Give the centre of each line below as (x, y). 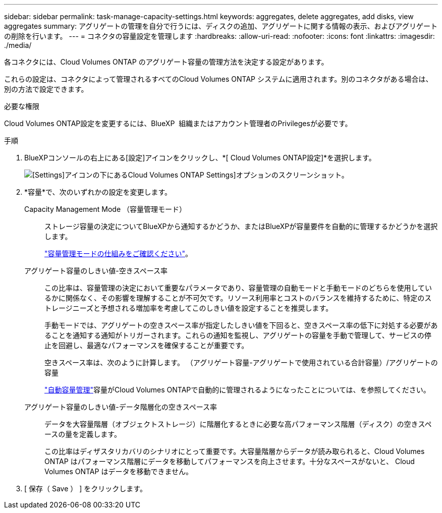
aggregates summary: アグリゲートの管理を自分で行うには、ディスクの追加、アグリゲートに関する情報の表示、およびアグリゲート (221, 26)
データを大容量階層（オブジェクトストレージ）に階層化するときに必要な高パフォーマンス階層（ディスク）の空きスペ (238, 424)
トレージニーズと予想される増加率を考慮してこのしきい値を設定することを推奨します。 (189, 308)
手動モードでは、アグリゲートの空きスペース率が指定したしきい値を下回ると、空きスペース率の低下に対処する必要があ (241, 325)
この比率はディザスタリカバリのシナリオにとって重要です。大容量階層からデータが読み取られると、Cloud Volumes (235, 451)
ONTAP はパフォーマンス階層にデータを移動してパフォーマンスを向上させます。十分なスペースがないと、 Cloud (230, 461)
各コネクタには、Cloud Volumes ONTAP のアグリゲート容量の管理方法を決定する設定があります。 (166, 62)
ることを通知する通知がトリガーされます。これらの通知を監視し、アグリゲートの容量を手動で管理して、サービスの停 (238, 335)
